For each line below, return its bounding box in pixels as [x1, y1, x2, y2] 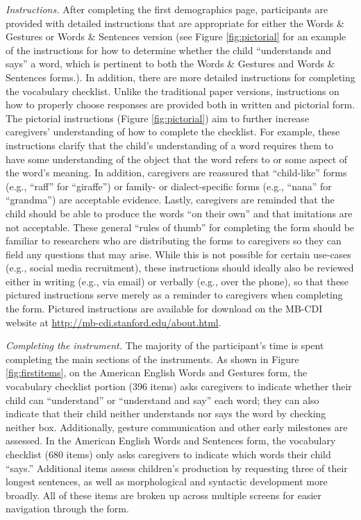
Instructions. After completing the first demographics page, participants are [6, 2, 328, 16]
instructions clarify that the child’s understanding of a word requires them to [6, 137, 333, 152]
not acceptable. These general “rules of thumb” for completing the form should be [6, 219, 355, 234]
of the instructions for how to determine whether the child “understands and [6, 42, 332, 57]
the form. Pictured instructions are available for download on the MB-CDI [6, 301, 323, 316]
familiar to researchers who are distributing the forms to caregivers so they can [6, 233, 342, 248]
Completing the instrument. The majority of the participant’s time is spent [6, 338, 324, 353]
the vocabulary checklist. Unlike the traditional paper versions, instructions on [6, 83, 339, 98]
